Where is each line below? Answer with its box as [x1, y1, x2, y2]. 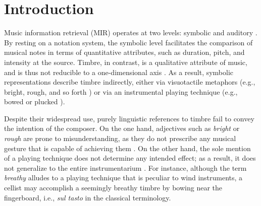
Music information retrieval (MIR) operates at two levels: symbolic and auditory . [4, 27, 257, 38]
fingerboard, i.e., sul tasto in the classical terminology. [4, 192, 171, 202]
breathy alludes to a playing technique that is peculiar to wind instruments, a [4, 172, 243, 183]
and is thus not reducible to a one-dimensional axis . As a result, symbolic [4, 66, 234, 77]
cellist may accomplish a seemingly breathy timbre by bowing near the [4, 182, 222, 193]
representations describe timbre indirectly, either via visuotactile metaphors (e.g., [4, 77, 255, 87]
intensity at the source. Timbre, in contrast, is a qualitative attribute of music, [4, 56, 247, 67]
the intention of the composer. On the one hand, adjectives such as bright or [4, 123, 240, 133]
